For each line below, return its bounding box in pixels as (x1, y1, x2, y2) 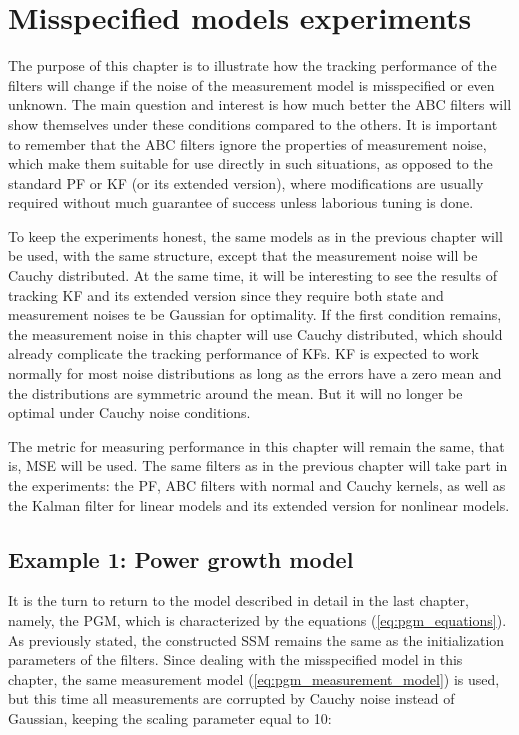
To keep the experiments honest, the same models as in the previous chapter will (8, 225, 503, 246)
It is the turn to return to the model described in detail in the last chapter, (8, 590, 469, 611)
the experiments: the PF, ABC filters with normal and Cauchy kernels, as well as (8, 475, 506, 495)
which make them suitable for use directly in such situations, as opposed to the (8, 153, 493, 174)
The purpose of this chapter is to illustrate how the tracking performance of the (8, 55, 497, 76)
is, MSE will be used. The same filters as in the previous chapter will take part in (8, 455, 508, 476)
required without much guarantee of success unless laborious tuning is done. (8, 192, 474, 213)
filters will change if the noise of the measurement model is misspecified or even (8, 74, 495, 95)
